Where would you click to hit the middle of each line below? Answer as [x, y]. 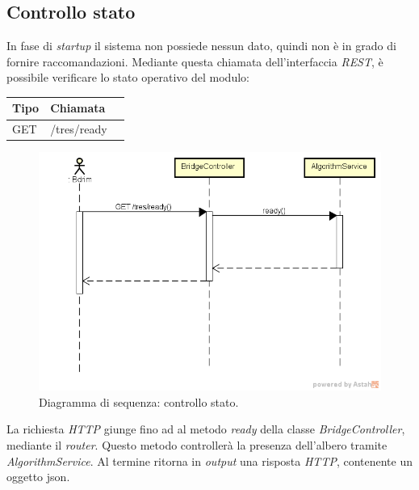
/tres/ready [79, 129]
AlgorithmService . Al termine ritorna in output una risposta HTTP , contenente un [210, 460]
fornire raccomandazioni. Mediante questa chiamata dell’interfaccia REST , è [195, 61]
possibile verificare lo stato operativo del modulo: [128, 77]
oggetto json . [38, 477]
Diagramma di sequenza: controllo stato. [139, 401]
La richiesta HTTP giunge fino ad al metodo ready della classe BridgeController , [206, 429]
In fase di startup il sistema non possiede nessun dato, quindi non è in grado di [201, 46]
